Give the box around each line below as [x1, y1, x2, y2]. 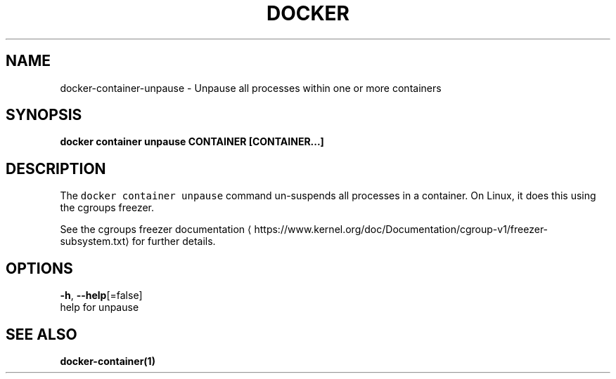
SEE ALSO [6, 325, 77, 343]
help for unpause [60, 301, 139, 314]
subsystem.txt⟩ [60, 235, 129, 248]
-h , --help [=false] [60, 289, 143, 302]
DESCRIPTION [6, 159, 106, 178]
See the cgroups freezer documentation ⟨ [60, 223, 252, 236]
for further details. [131, 235, 216, 248]
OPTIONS [6, 259, 73, 277]
